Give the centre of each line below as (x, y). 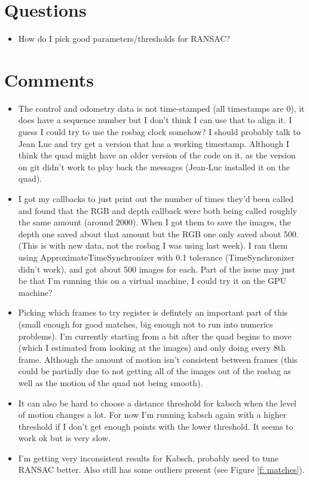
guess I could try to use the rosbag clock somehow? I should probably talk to (159, 132)
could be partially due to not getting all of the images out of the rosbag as (154, 371)
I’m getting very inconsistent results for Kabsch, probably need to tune (149, 458)
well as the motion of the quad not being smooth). (111, 382)
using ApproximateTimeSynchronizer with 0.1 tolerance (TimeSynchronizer (156, 257)
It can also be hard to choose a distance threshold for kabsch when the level (157, 403)
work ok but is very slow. (64, 438)
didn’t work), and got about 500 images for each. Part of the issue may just (157, 269)
